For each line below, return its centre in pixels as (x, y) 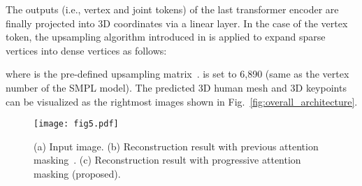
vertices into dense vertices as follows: (86, 50)
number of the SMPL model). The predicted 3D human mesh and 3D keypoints (176, 87)
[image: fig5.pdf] (76, 124)
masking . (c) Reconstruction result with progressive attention (167, 160)
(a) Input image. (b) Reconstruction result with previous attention (176, 146)
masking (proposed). (77, 173)
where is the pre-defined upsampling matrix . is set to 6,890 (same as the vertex (178, 74)
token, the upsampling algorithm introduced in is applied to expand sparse (166, 37)
